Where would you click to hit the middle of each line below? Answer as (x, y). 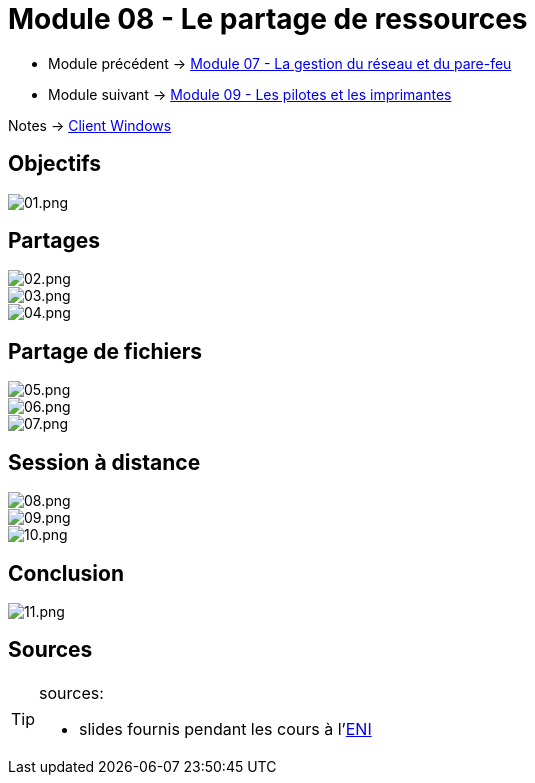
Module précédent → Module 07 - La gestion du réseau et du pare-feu (280, 63)
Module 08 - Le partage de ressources (268, 19)
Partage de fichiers (105, 351)
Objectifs (55, 164)
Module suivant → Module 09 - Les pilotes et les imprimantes (250, 94)
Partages (54, 241)
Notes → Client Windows (90, 125)
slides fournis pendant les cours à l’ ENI (225, 728)
